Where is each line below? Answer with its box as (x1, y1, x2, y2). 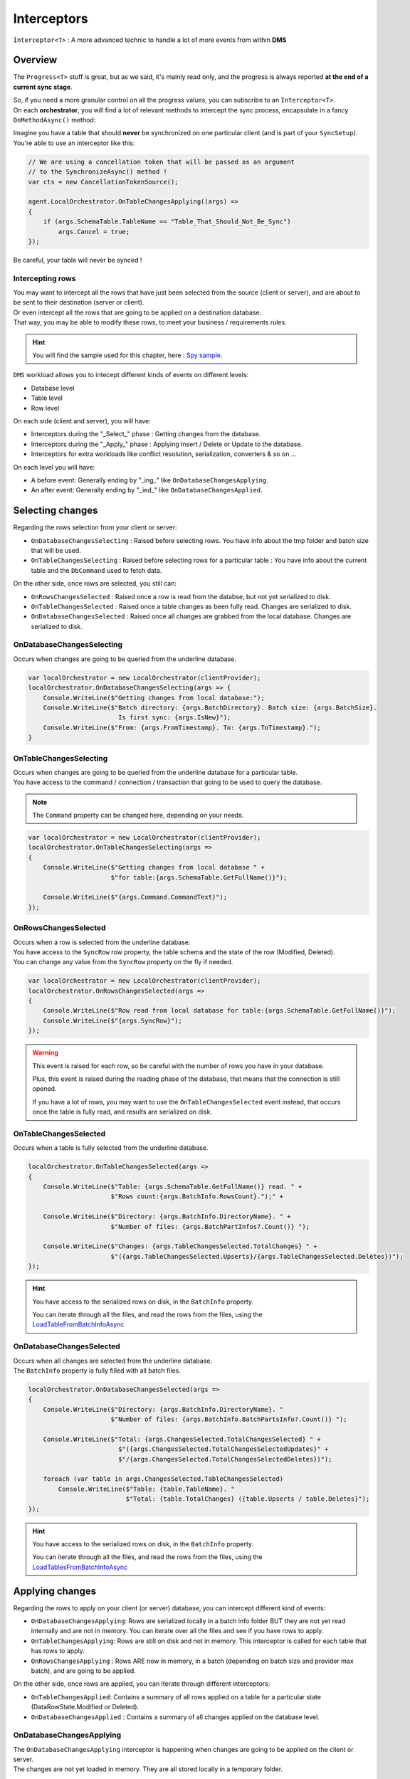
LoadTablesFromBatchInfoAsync (32, 1563, 128, 1571)
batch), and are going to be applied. (31, 1666, 137, 1675)
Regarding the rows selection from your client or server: (13, 523, 177, 532)
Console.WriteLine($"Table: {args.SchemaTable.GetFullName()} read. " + (43, 1183, 303, 1191)
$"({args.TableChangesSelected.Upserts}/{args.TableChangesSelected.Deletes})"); (110, 1252, 404, 1260)
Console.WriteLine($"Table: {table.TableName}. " (58, 1484, 235, 1493)
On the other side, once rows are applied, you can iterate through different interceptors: (13, 1679, 270, 1688)
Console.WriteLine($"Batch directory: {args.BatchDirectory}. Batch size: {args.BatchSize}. (43, 704, 377, 712)
